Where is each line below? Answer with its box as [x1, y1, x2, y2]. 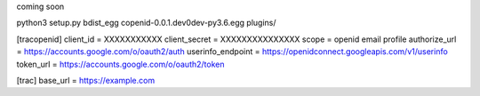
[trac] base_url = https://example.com [16, 75, 156, 85]
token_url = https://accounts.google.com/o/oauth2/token [16, 59, 225, 69]
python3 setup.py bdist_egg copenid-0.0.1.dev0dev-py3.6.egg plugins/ [16, 18, 276, 28]
